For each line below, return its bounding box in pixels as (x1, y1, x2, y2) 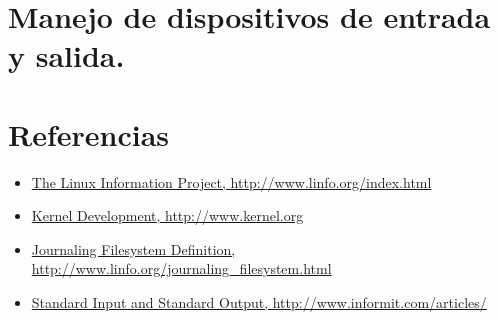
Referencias (8, 113, 170, 154)
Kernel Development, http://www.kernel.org (31, 205, 304, 226)
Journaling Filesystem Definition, (31, 238, 236, 259)
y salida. (8, 35, 125, 76)
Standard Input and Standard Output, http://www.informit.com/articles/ (31, 292, 487, 313)
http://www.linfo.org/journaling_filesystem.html (31, 258, 332, 279)
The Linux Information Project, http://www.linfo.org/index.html (31, 171, 432, 192)
